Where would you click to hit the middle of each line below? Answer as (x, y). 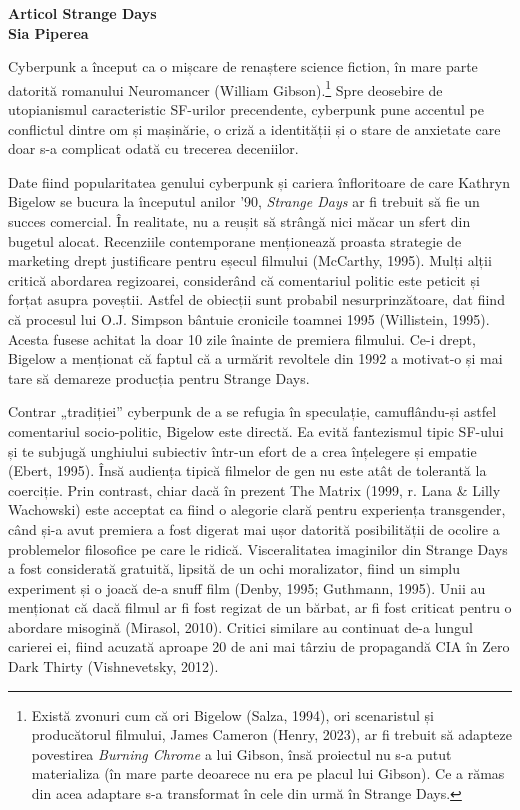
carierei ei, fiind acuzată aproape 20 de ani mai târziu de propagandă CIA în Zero (259, 646)
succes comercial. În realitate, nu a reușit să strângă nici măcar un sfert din (239, 221)
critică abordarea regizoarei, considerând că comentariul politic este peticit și (244, 279)
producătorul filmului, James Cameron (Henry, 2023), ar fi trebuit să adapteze (271, 734)
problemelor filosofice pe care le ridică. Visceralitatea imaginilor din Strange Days (258, 548)
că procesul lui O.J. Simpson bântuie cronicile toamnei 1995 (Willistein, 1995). (249, 318)
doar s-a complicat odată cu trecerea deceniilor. (153, 148)
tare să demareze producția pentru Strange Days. (159, 377)
